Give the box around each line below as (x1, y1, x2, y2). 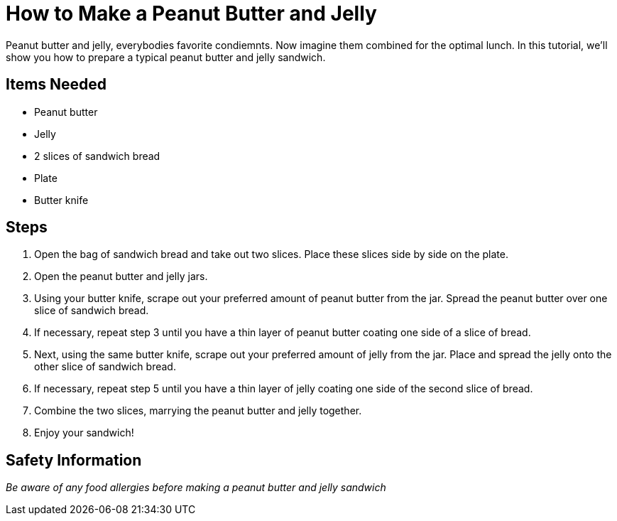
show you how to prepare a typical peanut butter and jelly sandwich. (6, 50, 326, 63)
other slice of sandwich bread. (34, 360, 176, 373)
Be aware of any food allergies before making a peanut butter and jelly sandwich (6, 481, 386, 494)
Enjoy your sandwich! (34, 426, 134, 439)
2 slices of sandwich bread (34, 149, 160, 162)
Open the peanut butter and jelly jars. (34, 270, 208, 283)
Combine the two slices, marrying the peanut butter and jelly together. (34, 404, 362, 417)
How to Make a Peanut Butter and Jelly (6, 1, 377, 26)
